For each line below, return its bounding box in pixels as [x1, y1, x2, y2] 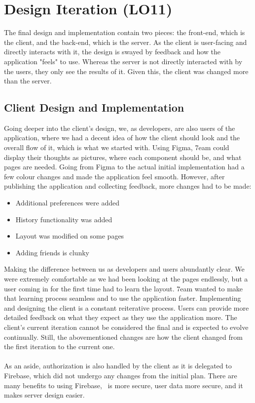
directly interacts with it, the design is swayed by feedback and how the [4, 46, 221, 57]
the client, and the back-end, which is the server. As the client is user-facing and [4, 37, 247, 47]
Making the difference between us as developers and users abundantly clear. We [4, 264, 245, 274]
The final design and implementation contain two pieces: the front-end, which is [4, 27, 245, 38]
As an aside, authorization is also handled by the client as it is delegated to [4, 361, 232, 371]
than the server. [4, 76, 52, 86]
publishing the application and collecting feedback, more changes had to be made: [4, 181, 252, 191]
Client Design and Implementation [4, 100, 184, 115]
